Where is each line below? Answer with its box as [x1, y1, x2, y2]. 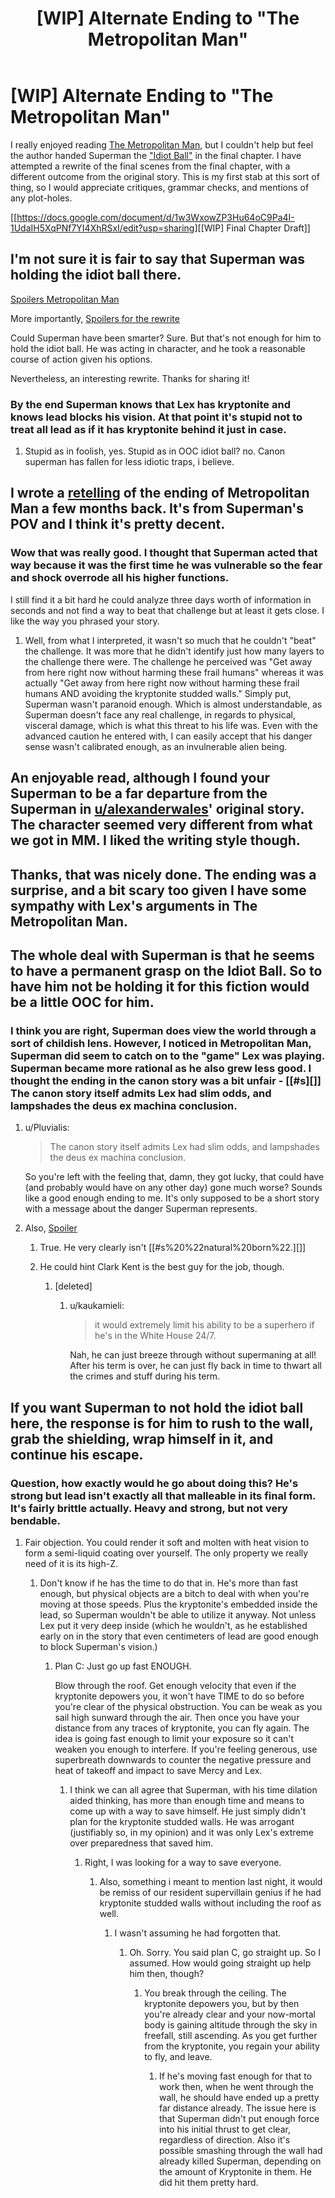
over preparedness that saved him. [69, 1837, 214, 1849]
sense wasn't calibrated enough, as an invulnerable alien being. [24, 740, 288, 752]
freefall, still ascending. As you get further [144, 2029, 318, 2041]
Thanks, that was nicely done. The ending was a [10, 866, 317, 883]
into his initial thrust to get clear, [158, 2123, 291, 2135]
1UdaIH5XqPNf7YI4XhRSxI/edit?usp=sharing [10, 222, 195, 234]
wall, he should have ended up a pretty [158, 2091, 320, 2103]
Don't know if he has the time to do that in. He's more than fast [39, 1577, 299, 1589]
